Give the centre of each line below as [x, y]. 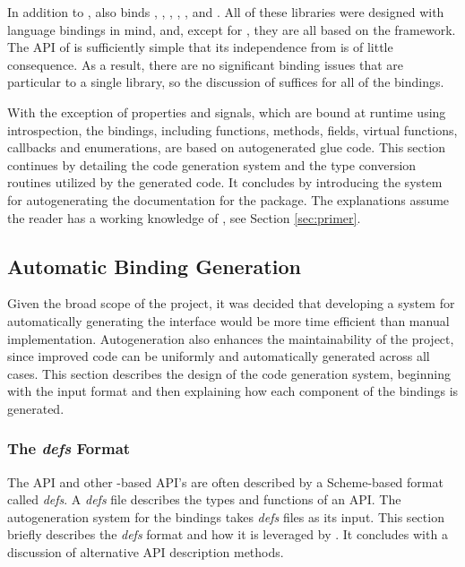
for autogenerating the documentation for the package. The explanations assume [228, 199]
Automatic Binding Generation [154, 266]
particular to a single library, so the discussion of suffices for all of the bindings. [226, 82]
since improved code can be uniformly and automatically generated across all [219, 356]
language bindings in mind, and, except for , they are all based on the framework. [232, 29]
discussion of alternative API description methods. [146, 552]
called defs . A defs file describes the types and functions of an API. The [204, 499]
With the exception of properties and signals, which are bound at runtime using [227, 112]
